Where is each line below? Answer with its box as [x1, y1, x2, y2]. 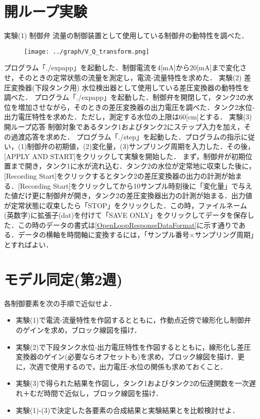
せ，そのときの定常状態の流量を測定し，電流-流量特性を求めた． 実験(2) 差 [4, 72, 251, 82]
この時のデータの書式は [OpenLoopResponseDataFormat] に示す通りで [17, 219, 239, 230]
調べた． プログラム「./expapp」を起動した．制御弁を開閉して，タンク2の [4, 92, 246, 102]
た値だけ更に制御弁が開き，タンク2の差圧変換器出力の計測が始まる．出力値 [4, 190, 252, 201]
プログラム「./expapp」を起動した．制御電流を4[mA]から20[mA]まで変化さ [4, 62, 247, 73]
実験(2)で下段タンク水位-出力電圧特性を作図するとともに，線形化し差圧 [15, 341, 251, 352]
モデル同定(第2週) [4, 268, 123, 289]
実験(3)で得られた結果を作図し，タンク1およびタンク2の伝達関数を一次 [15, 378, 249, 388]
